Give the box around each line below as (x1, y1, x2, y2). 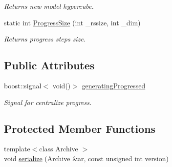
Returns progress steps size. (4, 34, 86, 44)
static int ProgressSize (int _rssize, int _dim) (4, 17, 141, 27)
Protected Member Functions (4, 121, 156, 136)
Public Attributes (4, 58, 95, 73)
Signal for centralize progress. (4, 97, 92, 107)
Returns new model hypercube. (4, 1, 94, 11)
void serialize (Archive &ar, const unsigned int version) (4, 153, 169, 163)
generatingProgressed (82, 80, 146, 90)
